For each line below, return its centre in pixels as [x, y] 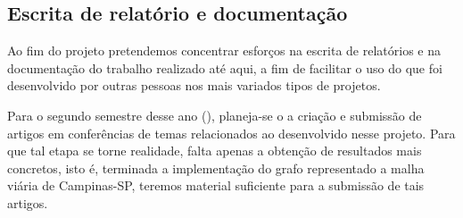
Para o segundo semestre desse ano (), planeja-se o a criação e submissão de [215, 115]
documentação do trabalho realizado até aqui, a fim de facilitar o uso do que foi [225, 67]
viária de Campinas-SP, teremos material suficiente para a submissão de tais [216, 185]
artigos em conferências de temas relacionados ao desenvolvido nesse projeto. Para [231, 133]
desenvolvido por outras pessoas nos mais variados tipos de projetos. [194, 85]
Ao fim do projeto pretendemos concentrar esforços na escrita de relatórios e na [224, 50]
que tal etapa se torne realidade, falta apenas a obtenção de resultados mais [215, 151]
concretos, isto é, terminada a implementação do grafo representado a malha [216, 168]
